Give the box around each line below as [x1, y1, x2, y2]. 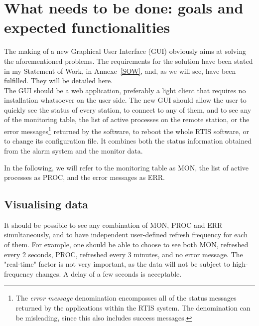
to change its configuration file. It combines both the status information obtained [4, 136, 252, 146]
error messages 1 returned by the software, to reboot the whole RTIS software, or [4, 125, 250, 136]
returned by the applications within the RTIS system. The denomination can [15, 303, 251, 313]
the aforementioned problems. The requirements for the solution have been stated [4, 55, 253, 66]
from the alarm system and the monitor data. [4, 145, 143, 156]
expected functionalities [4, 17, 170, 37]
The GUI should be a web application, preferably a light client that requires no [4, 85, 246, 95]
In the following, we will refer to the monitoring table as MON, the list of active [4, 162, 249, 172]
